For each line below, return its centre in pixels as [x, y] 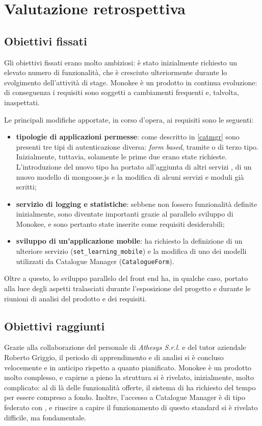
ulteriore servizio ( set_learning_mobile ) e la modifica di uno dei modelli [131, 251]
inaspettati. [22, 102]
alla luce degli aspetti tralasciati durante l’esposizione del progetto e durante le [127, 288]
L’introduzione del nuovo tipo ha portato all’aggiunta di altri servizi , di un [134, 166]
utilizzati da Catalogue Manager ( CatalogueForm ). [95, 261]
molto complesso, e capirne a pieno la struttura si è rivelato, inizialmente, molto [129, 377]
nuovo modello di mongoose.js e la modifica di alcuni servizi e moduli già [130, 176]
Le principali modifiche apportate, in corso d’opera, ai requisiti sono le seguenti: [129, 119]
